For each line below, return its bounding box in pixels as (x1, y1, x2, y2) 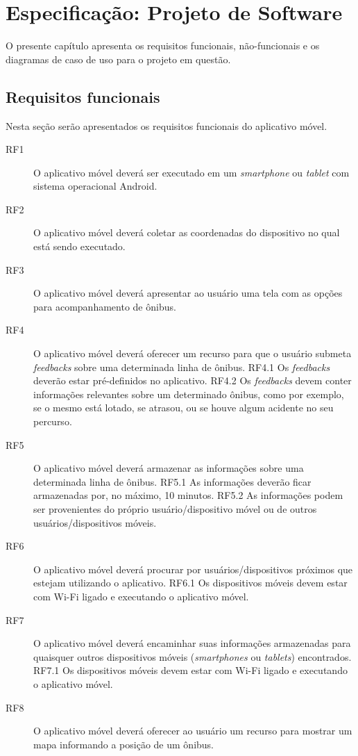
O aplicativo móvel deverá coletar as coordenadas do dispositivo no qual (33, 225, 340, 240)
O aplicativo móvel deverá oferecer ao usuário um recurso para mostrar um (33, 723, 352, 738)
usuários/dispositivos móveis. (33, 515, 157, 529)
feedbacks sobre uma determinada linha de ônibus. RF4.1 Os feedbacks (33, 359, 330, 374)
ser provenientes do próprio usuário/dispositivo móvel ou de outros (33, 501, 317, 516)
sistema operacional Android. (33, 179, 157, 193)
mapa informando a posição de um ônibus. (33, 737, 214, 751)
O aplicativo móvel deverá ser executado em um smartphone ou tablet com (33, 165, 350, 179)
